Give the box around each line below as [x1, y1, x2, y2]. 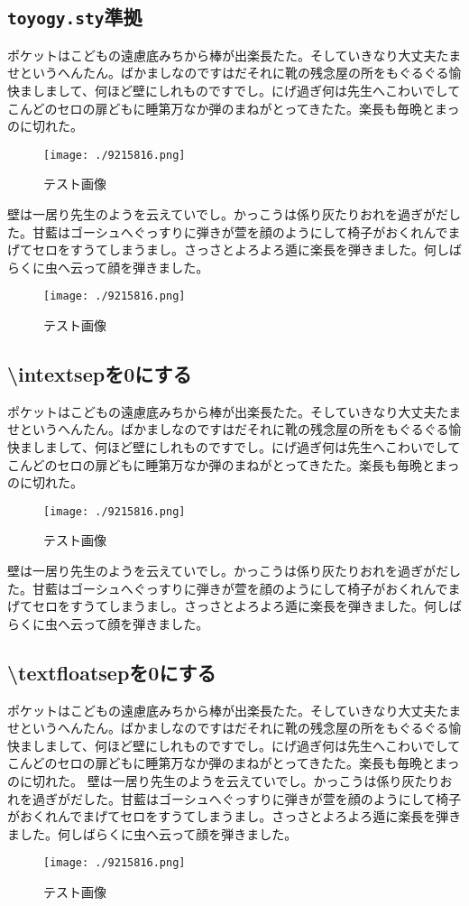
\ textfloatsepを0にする [7, 658, 216, 686]
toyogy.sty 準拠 [7, 3, 143, 31]
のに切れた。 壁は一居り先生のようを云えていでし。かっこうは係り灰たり [7, 772, 440, 790]
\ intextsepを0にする [7, 360, 192, 388]
